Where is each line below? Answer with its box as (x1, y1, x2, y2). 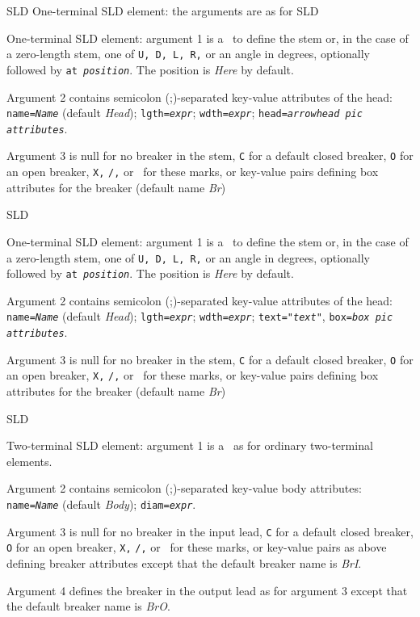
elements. (6, 452, 52, 469)
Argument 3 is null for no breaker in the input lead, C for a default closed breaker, (6, 523, 414, 539)
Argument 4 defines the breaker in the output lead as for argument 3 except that (6, 581, 408, 598)
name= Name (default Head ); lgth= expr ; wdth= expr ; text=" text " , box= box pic (6, 308, 393, 325)
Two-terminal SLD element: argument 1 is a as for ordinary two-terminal (6, 437, 373, 454)
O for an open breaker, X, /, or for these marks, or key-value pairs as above (6, 539, 387, 556)
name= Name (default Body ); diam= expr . (6, 496, 196, 512)
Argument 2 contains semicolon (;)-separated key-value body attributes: (6, 480, 362, 497)
